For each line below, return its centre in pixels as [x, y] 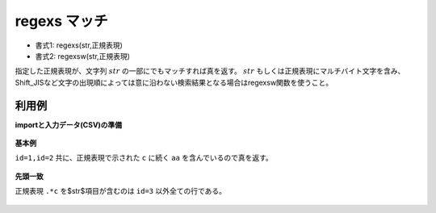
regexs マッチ [61, 21]
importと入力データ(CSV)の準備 [69, 124]
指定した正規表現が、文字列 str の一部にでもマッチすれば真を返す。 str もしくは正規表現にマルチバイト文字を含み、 [210, 71]
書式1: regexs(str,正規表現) [79, 45]
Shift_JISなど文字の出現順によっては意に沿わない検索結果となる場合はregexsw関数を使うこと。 [174, 82]
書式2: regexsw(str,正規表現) [83, 56]
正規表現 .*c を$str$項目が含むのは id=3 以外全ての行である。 [120, 191]
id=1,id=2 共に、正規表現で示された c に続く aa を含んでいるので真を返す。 [144, 158]
